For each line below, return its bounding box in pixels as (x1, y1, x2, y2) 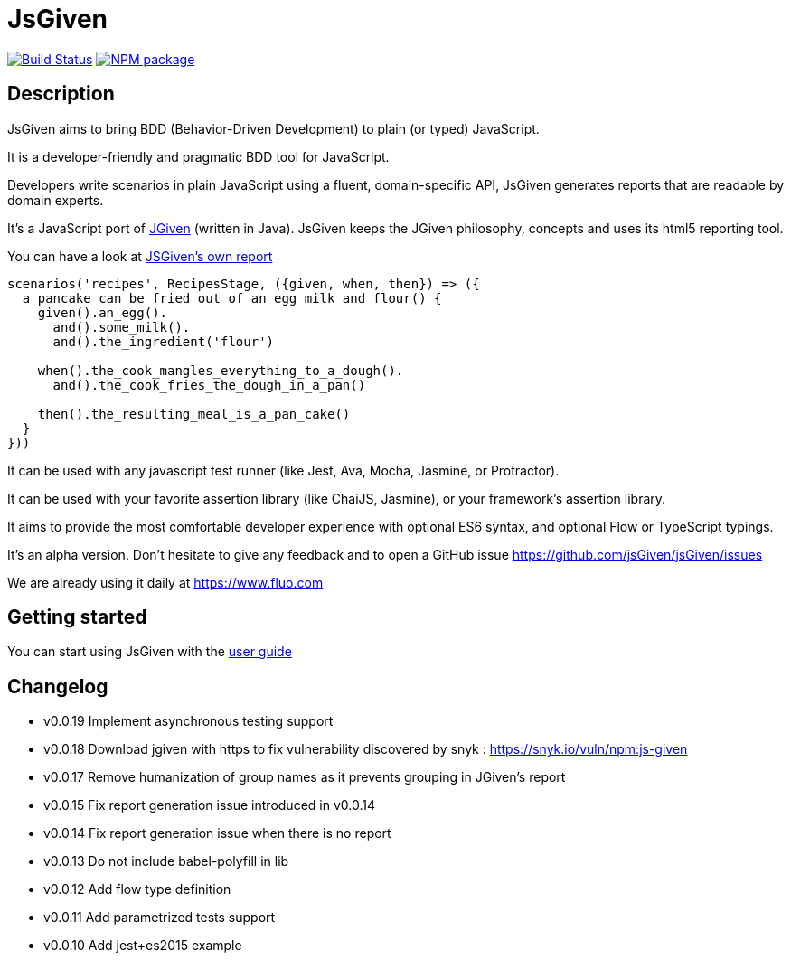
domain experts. (7, 192, 104, 208)
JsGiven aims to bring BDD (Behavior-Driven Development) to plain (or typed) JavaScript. (7, 120, 540, 136)
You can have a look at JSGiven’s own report (7, 248, 273, 264)
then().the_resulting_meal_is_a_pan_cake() (37, 406, 351, 421)
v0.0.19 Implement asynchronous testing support (43, 713, 334, 729)
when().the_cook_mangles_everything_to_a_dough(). (37, 362, 404, 378)
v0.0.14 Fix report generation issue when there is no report (43, 825, 391, 842)
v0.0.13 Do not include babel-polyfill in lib (43, 853, 289, 870)
